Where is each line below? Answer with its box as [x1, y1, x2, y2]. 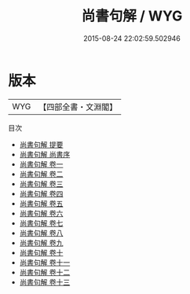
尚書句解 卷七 [19, 218, 64, 228]
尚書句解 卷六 [19, 208, 64, 218]
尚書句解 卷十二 [19, 267, 71, 277]
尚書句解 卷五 [19, 198, 64, 208]
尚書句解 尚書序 [19, 149, 71, 159]
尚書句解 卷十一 [19, 257, 71, 267]
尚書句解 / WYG [81, 7, 183, 25]
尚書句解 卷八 [19, 228, 64, 237]
